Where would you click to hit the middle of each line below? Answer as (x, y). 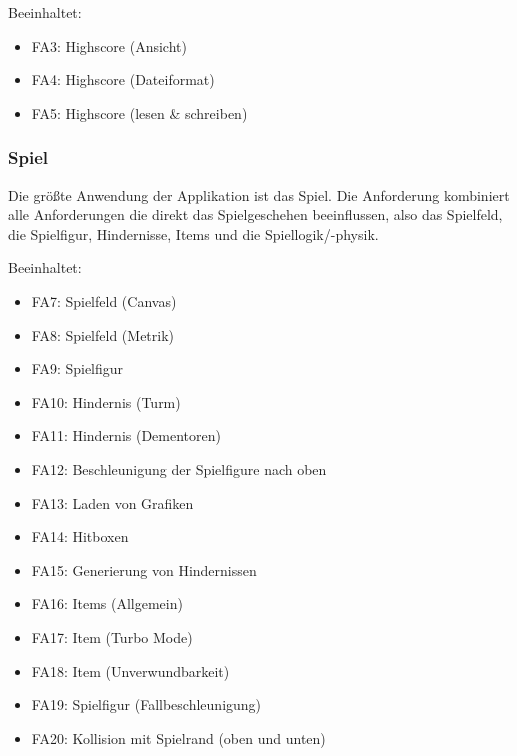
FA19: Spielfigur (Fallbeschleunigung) (146, 704)
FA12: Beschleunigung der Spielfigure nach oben (179, 468)
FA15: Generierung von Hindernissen (144, 569)
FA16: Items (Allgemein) (107, 603)
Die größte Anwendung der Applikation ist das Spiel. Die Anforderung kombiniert (259, 194)
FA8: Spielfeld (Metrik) (103, 334)
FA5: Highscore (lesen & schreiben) (139, 112)
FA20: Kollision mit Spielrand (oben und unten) (178, 737)
